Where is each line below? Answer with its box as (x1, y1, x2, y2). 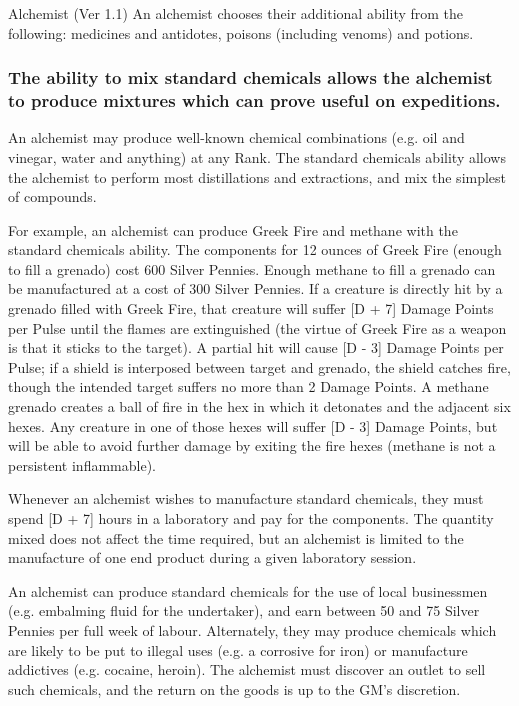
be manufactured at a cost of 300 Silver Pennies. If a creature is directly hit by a (8, 278, 503, 299)
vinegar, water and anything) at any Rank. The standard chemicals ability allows (8, 146, 506, 167)
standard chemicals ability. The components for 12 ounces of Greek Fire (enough (8, 239, 502, 260)
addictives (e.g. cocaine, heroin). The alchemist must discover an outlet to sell (8, 659, 486, 680)
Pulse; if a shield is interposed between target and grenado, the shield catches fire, (8, 356, 511, 377)
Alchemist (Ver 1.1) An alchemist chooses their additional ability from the (8, 3, 464, 23)
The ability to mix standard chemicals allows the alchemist (8, 65, 493, 90)
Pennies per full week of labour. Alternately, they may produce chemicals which (8, 619, 497, 640)
